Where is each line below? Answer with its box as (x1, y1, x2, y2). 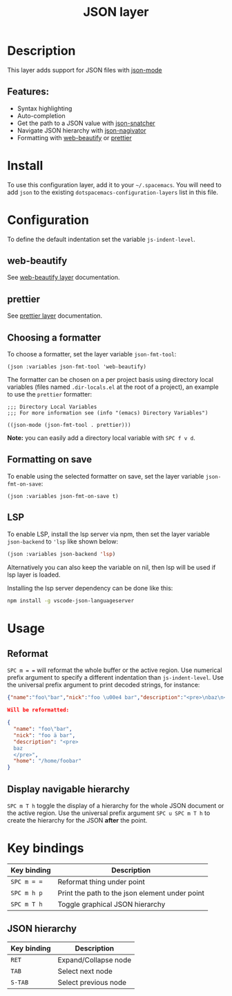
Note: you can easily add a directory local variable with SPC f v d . (7, 434, 195, 442)
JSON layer (82, 4, 150, 20)
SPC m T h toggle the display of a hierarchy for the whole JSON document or (7, 802, 224, 810)
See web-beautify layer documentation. (7, 274, 120, 282)
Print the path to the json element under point (57, 888, 205, 898)
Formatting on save (7, 454, 93, 466)
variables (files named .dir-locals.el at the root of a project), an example (7, 383, 219, 391)
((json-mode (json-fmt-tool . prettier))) (7, 422, 131, 429)
